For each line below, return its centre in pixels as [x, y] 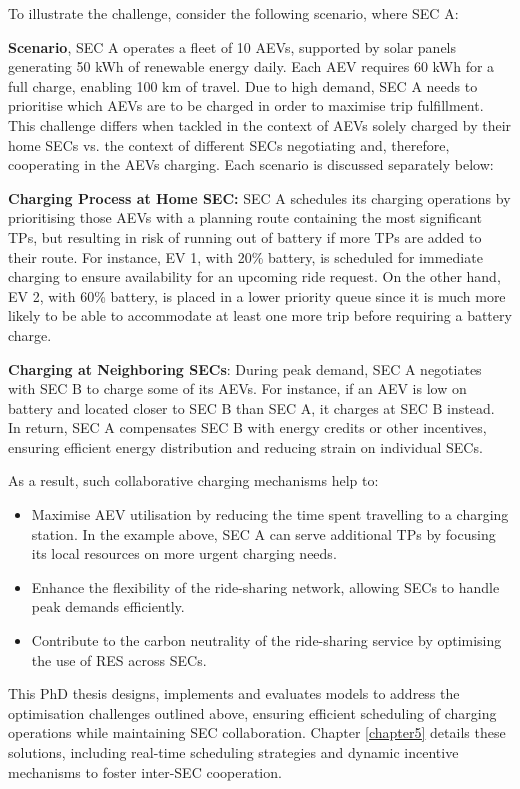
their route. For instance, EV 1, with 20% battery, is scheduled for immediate [245, 256]
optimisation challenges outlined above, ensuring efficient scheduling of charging [252, 712]
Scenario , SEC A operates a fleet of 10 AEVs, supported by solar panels [232, 46]
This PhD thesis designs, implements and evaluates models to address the [234, 693]
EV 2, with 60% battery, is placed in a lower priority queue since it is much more [257, 295]
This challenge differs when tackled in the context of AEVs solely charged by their [260, 124]
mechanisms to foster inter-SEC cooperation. [145, 771]
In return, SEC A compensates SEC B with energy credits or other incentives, [247, 427]
